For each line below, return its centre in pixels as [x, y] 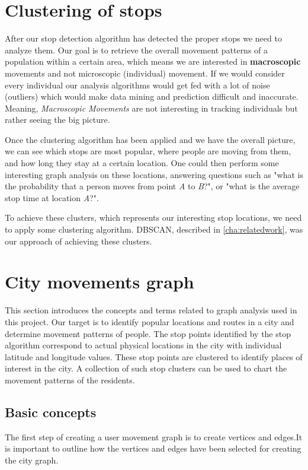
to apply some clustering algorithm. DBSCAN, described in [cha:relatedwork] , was [154, 229]
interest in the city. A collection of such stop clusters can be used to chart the [146, 368]
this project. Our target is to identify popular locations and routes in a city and [150, 321]
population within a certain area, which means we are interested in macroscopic [153, 61]
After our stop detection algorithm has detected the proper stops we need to [143, 38]
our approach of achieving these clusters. [78, 241]
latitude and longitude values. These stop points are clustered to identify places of [154, 356]
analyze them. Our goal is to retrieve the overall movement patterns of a [137, 50]
